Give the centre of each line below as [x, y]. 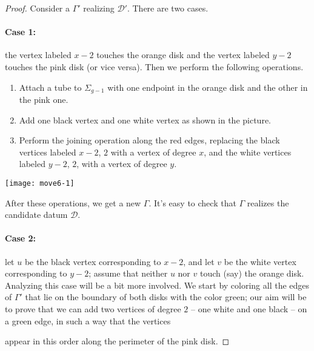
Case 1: [21, 32]
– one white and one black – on [249, 309]
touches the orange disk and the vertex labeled [183, 55]
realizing [99, 8]
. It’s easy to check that [192, 202]
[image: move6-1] [40, 183]
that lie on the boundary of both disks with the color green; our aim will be [166, 297]
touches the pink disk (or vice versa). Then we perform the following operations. [154, 66]
